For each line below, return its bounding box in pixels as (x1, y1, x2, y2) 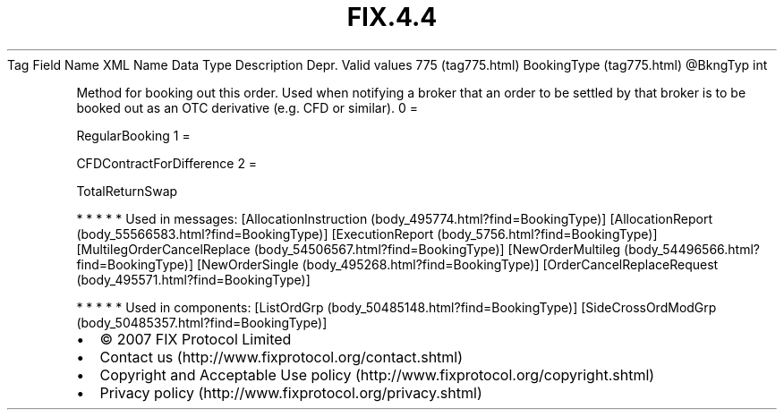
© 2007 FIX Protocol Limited (99, 329, 292, 348)
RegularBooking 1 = (76, 127, 191, 143)
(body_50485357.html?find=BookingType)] (76, 314, 328, 330)
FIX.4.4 (346, 2, 438, 32)
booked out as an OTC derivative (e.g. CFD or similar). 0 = (76, 99, 419, 115)
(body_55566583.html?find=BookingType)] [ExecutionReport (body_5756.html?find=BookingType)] (76, 226, 658, 242)
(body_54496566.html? (624, 241, 760, 257)
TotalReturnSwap (76, 183, 178, 199)
